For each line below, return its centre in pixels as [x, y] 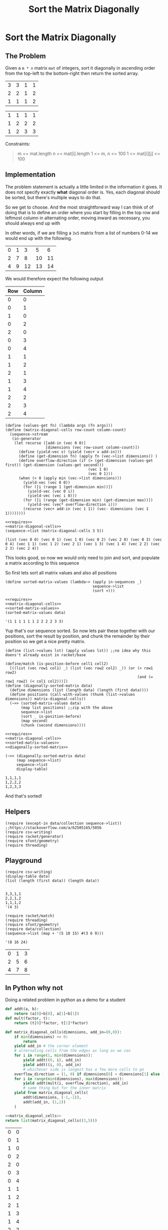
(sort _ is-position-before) [51, 716]
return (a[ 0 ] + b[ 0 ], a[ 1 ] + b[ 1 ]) [47, 1014]
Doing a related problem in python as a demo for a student [65, 1000]
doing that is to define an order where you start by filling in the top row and [82, 212]
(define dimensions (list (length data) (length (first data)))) [79, 690]
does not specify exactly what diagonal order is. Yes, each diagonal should [82, 192]
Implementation [30, 175]
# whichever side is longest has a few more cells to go [83, 1069]
